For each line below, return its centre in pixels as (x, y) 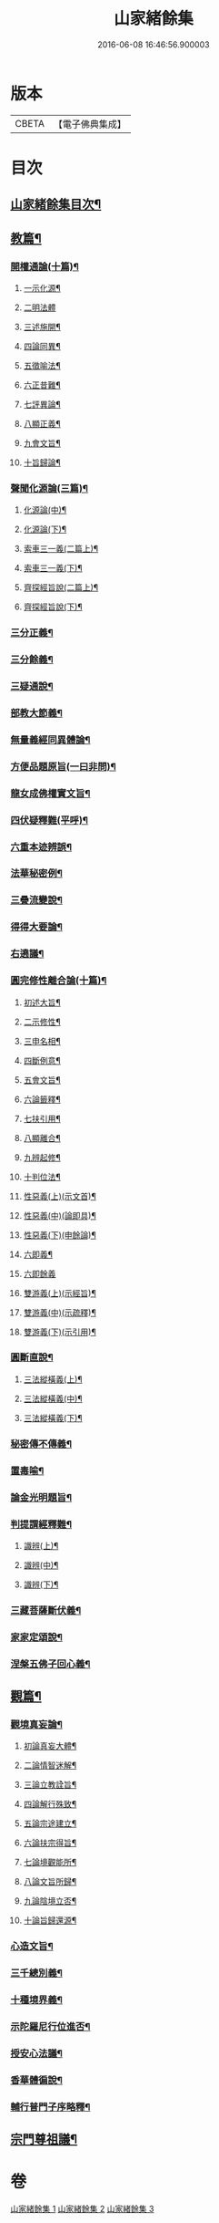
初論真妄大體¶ (50, 1746)
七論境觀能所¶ (50, 1863)
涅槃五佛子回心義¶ (50, 1664)
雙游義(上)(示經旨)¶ (60, 1293)
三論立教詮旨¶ (50, 1785)
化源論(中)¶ (45, 510)
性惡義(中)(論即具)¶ (60, 1215)
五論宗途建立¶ (50, 1823)
